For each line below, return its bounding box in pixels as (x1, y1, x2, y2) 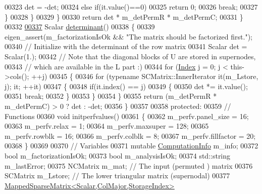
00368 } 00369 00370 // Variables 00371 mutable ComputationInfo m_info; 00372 (5, 140, 258, 151)
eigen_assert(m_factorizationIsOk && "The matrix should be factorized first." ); (5, 31, 252, 42)
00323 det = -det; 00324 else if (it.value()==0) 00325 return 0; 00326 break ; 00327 (5, 2, 258, 12)
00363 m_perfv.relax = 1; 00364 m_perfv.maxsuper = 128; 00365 (5, 121, 209, 131)
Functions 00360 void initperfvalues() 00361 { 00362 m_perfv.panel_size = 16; (5, 110, 249, 121)
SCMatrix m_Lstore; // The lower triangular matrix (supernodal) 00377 (5, 170, 230, 181)
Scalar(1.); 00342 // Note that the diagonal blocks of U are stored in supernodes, (5, 51, 256, 61)
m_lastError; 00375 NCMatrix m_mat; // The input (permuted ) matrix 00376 (5, 160, 253, 171)
